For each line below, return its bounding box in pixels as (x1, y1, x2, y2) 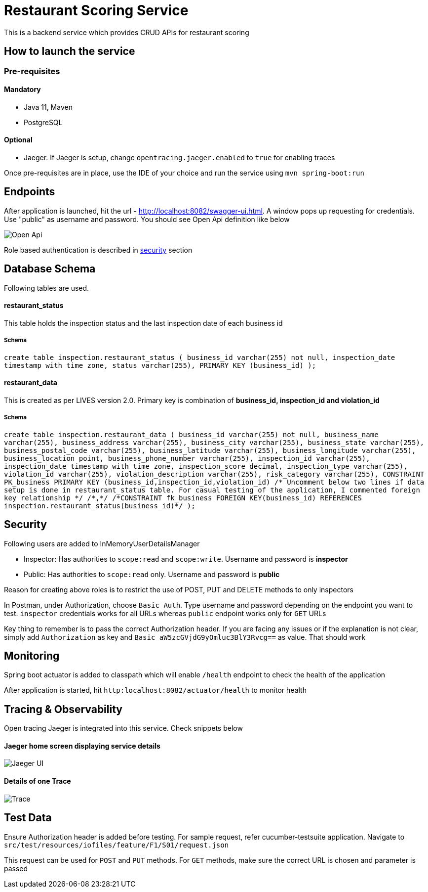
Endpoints (4, 185, 55, 198)
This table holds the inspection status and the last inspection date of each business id (4, 318, 283, 327)
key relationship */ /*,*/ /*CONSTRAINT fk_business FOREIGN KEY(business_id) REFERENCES (4, 493, 362, 502)
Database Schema (4, 263, 96, 275)
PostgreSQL (24, 118, 63, 127)
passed (4, 864, 28, 873)
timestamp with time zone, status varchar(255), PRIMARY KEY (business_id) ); (4, 361, 316, 369)
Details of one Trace (4, 777, 71, 786)
